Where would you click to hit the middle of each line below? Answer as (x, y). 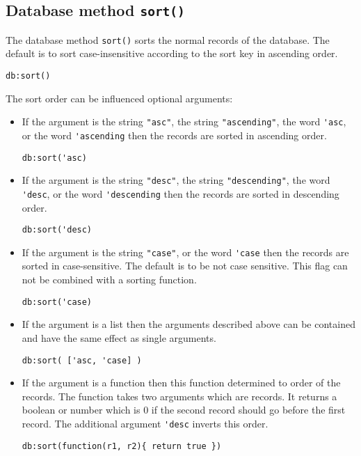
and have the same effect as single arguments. (119, 337)
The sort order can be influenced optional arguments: (119, 98)
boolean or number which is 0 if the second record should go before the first (184, 410)
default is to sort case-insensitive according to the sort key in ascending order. (172, 53)
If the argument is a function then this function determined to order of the (181, 383)
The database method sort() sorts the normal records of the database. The (168, 39)
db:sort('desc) (57, 230)
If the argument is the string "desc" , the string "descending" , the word (176, 180)
